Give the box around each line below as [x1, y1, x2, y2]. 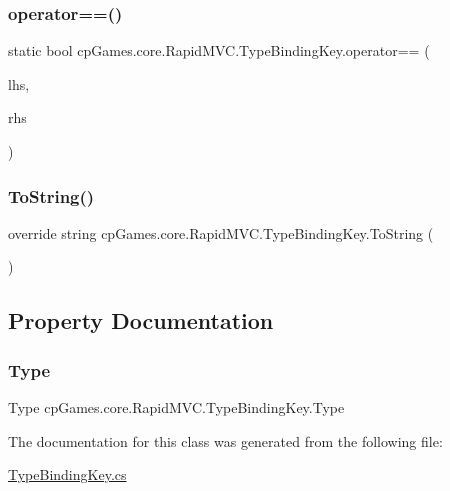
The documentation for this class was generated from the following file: [8, 430, 443, 451]
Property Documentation [8, 305, 274, 336]
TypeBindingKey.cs [8, 464, 127, 485]
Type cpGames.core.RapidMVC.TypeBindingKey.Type [8, 397, 345, 417]
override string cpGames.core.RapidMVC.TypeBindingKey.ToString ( [8, 222, 434, 243]
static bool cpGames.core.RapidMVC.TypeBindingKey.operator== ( [8, 40, 430, 61]
